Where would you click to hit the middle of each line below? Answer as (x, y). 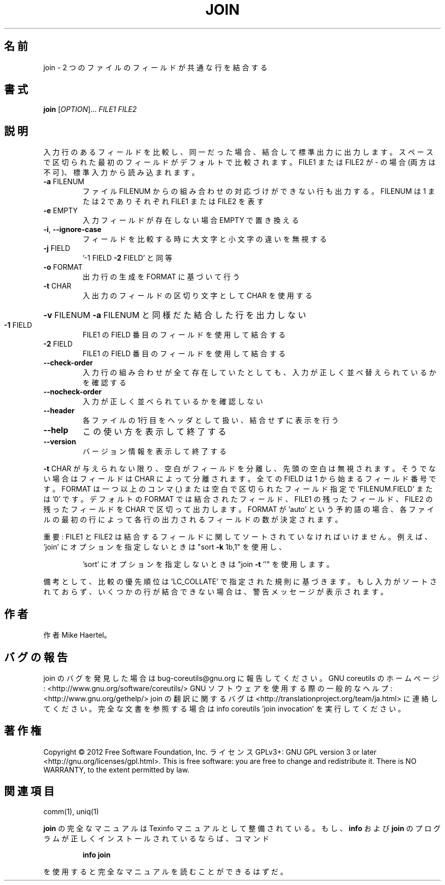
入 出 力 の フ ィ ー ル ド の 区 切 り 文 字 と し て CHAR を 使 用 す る (197, 296)
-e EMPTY (61, 211)
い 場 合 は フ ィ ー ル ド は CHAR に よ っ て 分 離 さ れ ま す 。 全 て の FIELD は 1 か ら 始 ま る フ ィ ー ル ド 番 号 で (240, 479)
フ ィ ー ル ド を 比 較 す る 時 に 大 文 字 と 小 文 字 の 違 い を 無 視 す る (205, 239)
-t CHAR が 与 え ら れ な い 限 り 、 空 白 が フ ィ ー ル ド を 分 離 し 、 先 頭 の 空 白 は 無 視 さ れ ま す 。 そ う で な (240, 469)
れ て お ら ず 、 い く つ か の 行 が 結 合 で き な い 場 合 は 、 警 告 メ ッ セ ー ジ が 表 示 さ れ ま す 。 (216, 592)
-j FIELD (57, 248)
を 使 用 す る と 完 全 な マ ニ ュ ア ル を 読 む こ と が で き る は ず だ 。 (165, 871)
